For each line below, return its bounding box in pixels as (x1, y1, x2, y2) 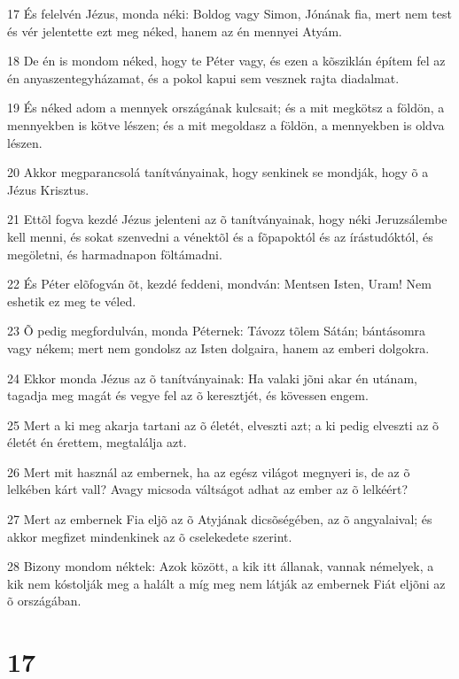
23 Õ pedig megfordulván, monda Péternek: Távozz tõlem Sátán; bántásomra (7, 321, 426, 340)
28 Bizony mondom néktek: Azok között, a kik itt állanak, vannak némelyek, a (7, 557, 434, 575)
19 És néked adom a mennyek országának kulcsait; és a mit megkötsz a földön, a (7, 98, 445, 117)
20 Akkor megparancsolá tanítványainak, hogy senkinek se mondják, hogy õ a (7, 163, 429, 181)
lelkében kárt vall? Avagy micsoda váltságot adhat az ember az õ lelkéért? (7, 480, 408, 498)
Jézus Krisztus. (7, 180, 89, 198)
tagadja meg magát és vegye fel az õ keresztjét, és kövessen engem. (7, 386, 369, 405)
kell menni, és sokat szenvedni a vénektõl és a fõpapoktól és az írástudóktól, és (7, 227, 433, 245)
